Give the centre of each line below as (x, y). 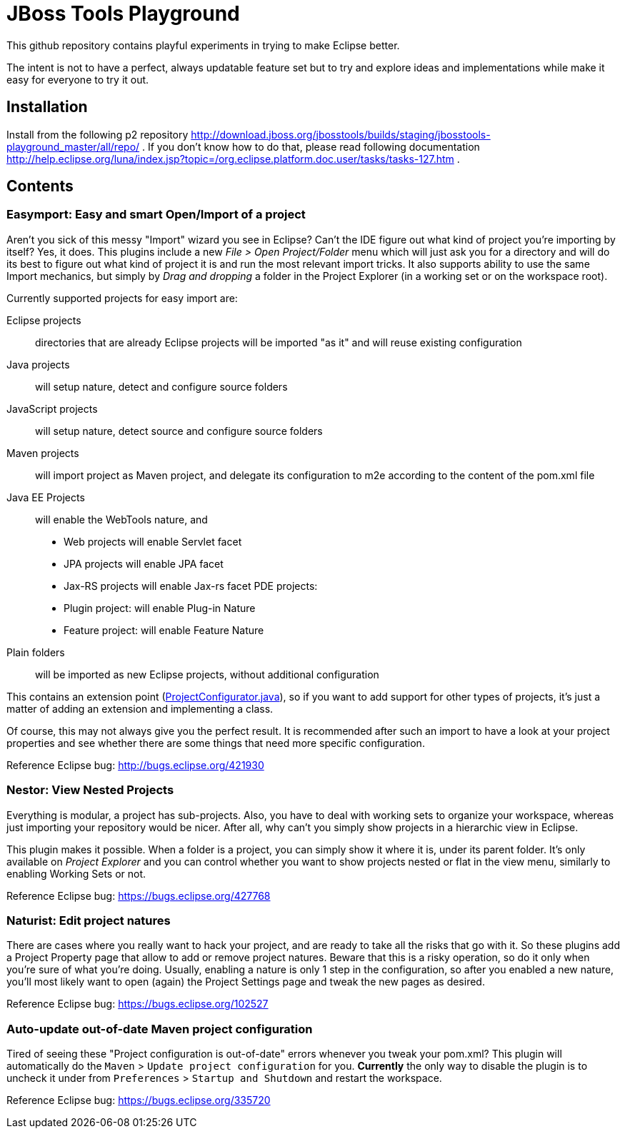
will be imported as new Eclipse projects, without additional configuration (207, 674)
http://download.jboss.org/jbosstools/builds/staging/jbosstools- (341, 134)
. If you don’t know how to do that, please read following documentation (311, 146)
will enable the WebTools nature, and (121, 519)
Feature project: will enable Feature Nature (164, 630)
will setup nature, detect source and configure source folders (179, 431)
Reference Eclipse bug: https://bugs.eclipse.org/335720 (139, 1100)
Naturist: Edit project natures (89, 920)
